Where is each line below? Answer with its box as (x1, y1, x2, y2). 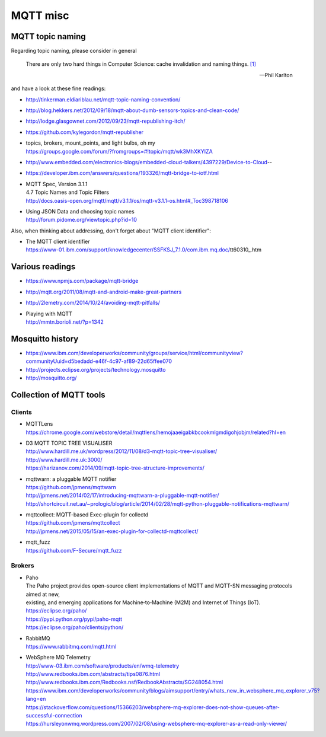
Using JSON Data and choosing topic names (25, 208, 135, 215)
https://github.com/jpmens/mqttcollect (25, 519, 120, 527)
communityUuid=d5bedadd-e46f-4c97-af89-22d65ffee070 (25, 358, 172, 365)
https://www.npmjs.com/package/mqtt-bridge (25, 277, 139, 285)
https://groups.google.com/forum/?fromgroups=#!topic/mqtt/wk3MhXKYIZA (25, 148, 213, 155)
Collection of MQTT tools (11, 390, 106, 400)
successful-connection (25, 712, 82, 719)
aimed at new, (25, 591, 60, 598)
